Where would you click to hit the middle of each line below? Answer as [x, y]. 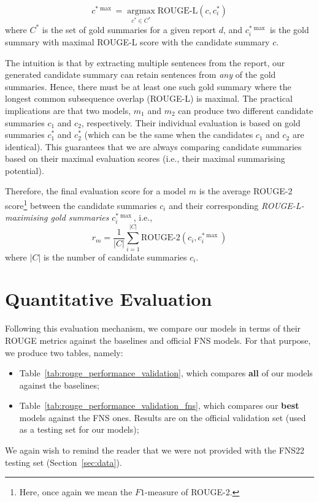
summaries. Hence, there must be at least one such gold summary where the [148, 86]
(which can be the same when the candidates [169, 135]
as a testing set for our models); [79, 429]
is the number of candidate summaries [115, 257]
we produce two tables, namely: [64, 352]
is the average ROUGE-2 [246, 191]
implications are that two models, [68, 110]
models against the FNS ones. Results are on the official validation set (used [163, 417]
